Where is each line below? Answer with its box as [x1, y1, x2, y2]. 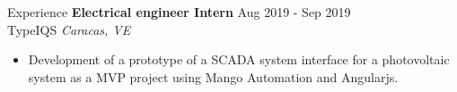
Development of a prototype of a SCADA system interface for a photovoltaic [28, 50, 450, 69]
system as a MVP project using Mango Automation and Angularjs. [28, 67, 399, 86]
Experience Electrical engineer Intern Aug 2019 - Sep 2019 [7, 3, 351, 21]
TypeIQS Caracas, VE [7, 20, 131, 38]
